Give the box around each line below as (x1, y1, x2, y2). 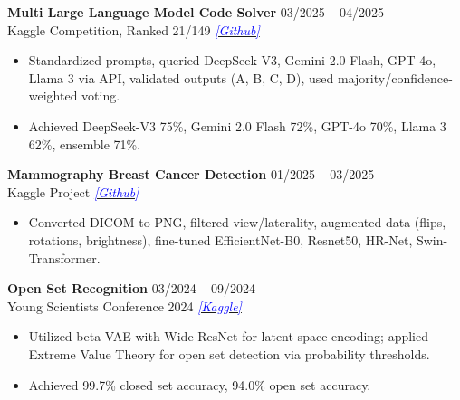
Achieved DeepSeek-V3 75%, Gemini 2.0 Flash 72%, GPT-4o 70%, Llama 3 (28, 116, 446, 135)
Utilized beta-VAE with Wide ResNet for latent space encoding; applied (28, 327, 428, 346)
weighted (28, 86, 78, 105)
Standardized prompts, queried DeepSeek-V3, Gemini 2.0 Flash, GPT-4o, (28, 51, 436, 70)
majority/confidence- (338, 68, 453, 87)
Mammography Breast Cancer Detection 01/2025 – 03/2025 (7, 165, 375, 184)
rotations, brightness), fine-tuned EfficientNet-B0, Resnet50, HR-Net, (28, 230, 413, 249)
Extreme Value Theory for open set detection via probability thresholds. (28, 344, 430, 363)
